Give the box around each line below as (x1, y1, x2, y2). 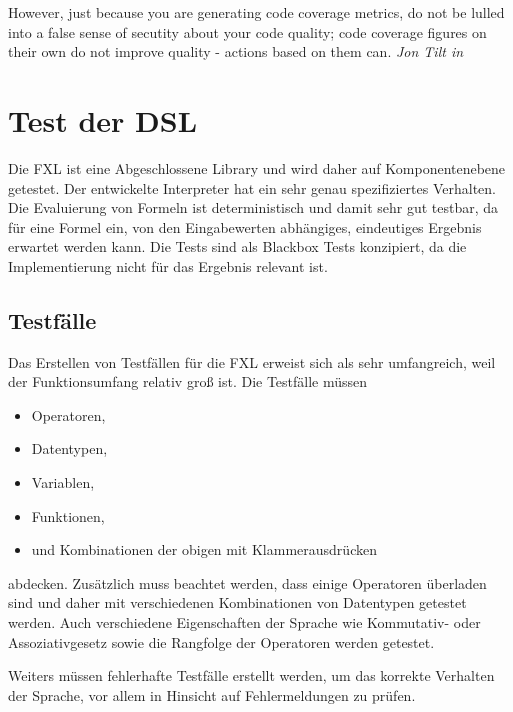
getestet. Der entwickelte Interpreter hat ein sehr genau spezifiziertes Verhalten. (8, 177, 496, 198)
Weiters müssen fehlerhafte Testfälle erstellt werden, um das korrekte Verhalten (8, 665, 495, 686)
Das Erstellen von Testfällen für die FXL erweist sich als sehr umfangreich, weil (8, 351, 496, 372)
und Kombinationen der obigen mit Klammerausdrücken (31, 539, 377, 560)
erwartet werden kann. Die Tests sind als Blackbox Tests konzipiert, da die (8, 236, 467, 257)
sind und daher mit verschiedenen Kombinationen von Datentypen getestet (8, 592, 467, 613)
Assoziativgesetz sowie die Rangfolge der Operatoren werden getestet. (8, 631, 435, 652)
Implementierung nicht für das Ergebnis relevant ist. (8, 255, 328, 276)
